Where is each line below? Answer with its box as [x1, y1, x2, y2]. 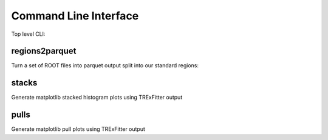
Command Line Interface [11, 9, 139, 22]
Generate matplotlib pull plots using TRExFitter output [11, 125, 146, 133]
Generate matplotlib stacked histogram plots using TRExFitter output [11, 94, 183, 101]
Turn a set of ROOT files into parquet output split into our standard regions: [11, 62, 199, 69]
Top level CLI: [11, 30, 46, 38]
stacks [11, 78, 38, 88]
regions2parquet [11, 46, 77, 56]
